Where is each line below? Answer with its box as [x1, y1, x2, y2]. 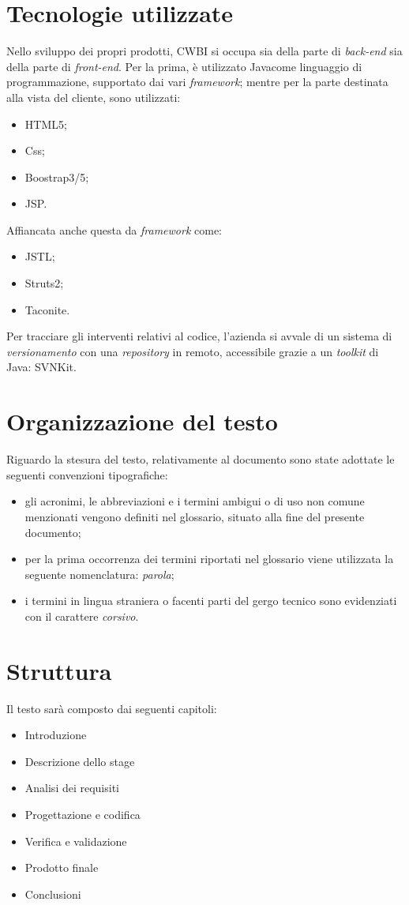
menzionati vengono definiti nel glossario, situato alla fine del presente [24, 508, 365, 524]
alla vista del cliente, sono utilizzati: [6, 88, 181, 105]
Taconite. [24, 301, 70, 317]
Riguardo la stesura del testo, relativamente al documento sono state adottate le [6, 451, 395, 468]
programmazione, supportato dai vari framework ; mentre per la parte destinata [6, 73, 388, 90]
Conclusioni [24, 885, 81, 902]
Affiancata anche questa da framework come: [6, 221, 223, 238]
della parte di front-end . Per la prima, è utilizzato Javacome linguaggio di [6, 58, 362, 74]
